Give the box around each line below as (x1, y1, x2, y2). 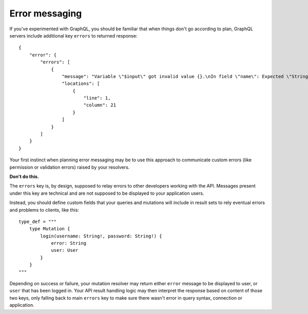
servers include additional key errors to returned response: (9, 32, 138, 39)
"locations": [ (62, 81, 100, 87)
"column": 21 (83, 102, 117, 108)
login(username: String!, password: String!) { (40, 233, 162, 239)
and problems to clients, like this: (9, 207, 80, 213)
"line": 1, (83, 95, 111, 101)
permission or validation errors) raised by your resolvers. (9, 164, 130, 170)
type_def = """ (18, 218, 57, 225)
